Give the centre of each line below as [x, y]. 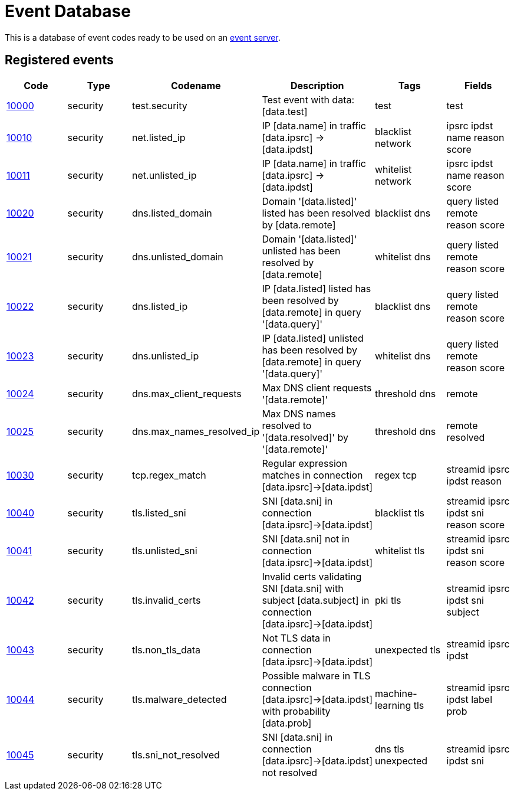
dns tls [390, 749]
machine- [396, 693]
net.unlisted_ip [164, 175]
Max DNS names [299, 413]
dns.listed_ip [160, 306]
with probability [296, 711]
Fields [478, 85]
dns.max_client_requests [187, 393]
